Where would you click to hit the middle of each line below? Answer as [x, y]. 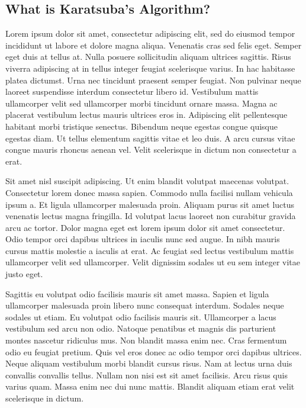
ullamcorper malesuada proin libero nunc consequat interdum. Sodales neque [145, 305]
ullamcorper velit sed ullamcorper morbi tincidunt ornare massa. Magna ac [141, 103]
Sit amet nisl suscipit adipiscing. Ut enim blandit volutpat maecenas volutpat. [147, 181]
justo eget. [24, 274]
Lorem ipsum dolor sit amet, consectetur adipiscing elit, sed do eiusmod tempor [150, 33]
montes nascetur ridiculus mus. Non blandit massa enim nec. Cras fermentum [146, 340]
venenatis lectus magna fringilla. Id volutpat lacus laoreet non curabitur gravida [151, 216]
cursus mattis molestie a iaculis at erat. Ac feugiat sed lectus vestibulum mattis [150, 250]
